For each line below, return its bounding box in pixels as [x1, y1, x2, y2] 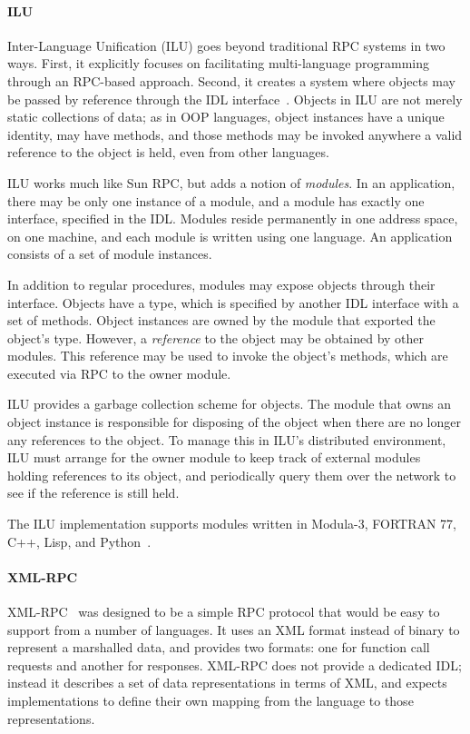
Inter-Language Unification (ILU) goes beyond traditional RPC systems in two [7, 35, 446, 55]
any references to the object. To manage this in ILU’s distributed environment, [7, 430, 446, 449]
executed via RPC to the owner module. [7, 363, 231, 382]
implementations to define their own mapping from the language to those [7, 691, 414, 709]
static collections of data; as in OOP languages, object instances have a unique [7, 107, 445, 126]
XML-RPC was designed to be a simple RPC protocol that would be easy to [7, 602, 440, 621]
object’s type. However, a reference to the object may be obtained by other [7, 328, 425, 347]
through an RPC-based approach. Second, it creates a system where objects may [7, 71, 456, 90]
